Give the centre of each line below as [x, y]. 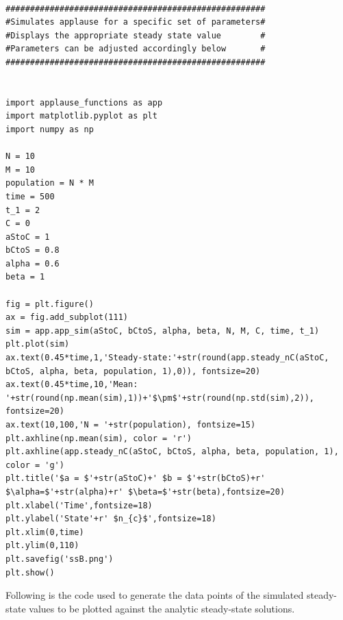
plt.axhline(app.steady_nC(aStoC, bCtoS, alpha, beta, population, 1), [172, 452]
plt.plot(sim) [38, 344]
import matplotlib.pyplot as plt [81, 116]
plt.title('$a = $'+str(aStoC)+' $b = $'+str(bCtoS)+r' [136, 479]
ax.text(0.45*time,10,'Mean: [72, 385]
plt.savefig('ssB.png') [60, 559]
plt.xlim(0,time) [45, 532]
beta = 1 [25, 277]
